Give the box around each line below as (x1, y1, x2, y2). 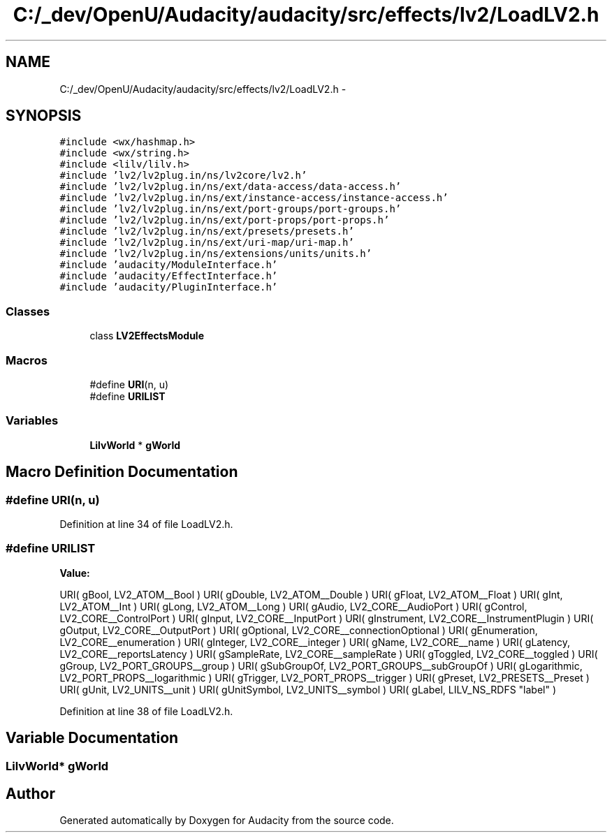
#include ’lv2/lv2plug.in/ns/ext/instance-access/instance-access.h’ (59, 192, 449, 204)
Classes (6, 304, 50, 318)
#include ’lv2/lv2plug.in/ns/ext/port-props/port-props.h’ (59, 214, 390, 226)
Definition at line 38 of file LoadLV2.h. (59, 705, 233, 717)
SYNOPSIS (6, 107, 82, 125)
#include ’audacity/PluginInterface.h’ (59, 281, 278, 293)
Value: (59, 566, 90, 579)
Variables (6, 413, 59, 428)
